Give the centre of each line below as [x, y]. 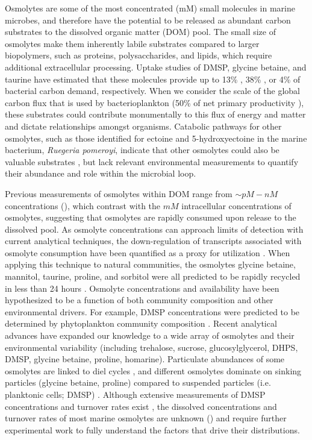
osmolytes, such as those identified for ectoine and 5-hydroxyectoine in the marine [156, 138]
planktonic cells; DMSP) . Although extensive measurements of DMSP [135, 394]
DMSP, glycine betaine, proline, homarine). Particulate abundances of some [145, 359]
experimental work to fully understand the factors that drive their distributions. [152, 429]
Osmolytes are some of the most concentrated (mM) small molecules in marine [150, 8]
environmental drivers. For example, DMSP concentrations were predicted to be [152, 311]
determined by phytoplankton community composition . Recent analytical [141, 323]
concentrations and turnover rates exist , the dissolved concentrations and [141, 406]
